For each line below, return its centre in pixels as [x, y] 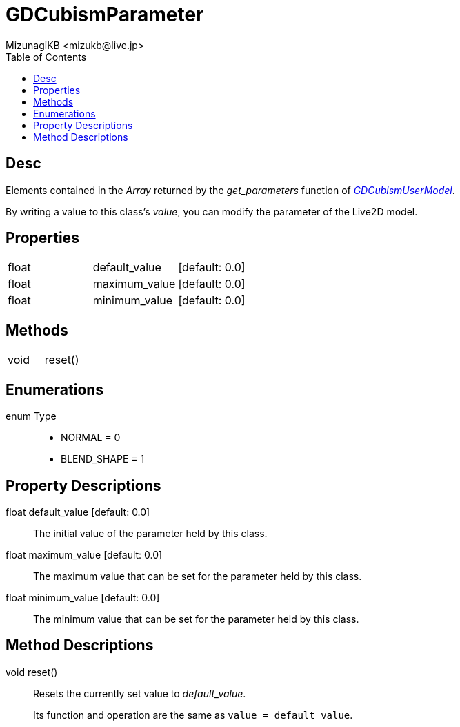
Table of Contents [46, 57]
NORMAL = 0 [91, 438]
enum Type [31, 416]
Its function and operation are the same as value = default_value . [193, 715]
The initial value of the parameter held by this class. [150, 533]
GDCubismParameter [105, 14]
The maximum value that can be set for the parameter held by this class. [198, 576]
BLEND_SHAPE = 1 [103, 459]
